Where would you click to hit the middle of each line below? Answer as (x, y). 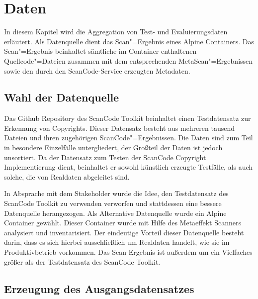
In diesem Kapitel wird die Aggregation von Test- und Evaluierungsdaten (116, 32)
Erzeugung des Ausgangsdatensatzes (99, 288)
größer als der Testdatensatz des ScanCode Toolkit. (82, 261)
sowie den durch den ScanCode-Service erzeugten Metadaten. (97, 70)
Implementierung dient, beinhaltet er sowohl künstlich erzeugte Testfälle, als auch (129, 167)
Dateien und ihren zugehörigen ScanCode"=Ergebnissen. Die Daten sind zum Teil (129, 138)
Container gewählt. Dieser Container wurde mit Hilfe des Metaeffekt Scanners (123, 223)
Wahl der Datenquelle (62, 97)
